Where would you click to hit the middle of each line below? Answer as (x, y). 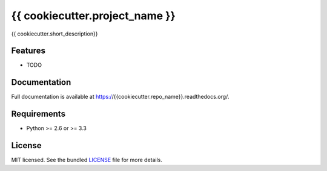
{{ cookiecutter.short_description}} (54, 34)
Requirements (38, 114)
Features (28, 51)
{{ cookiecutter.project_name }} (93, 16)
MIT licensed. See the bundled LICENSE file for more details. (87, 160)
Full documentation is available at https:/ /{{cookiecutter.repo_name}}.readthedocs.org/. (120, 97)
